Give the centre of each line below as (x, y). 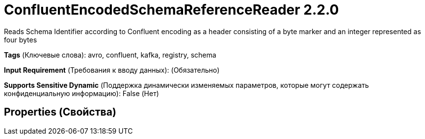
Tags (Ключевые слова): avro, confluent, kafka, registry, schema (110, 55)
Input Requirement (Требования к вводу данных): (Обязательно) (112, 70)
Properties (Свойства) (60, 112)
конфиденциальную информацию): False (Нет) (81, 93)
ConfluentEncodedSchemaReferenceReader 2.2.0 (172, 10)
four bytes (21, 40)
